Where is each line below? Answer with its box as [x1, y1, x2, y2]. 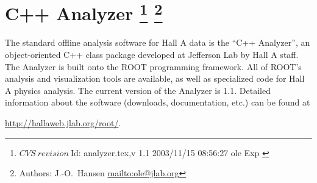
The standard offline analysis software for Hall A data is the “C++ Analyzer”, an [5, 36, 310, 49]
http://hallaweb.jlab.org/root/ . [5, 117, 121, 129]
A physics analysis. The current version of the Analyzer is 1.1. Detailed [5, 84, 271, 96]
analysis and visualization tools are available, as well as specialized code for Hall [5, 72, 305, 85]
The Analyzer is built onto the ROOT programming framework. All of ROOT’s [5, 60, 302, 73]
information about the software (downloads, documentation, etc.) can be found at [5, 96, 310, 109]
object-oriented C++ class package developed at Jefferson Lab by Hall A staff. [5, 48, 299, 61]
